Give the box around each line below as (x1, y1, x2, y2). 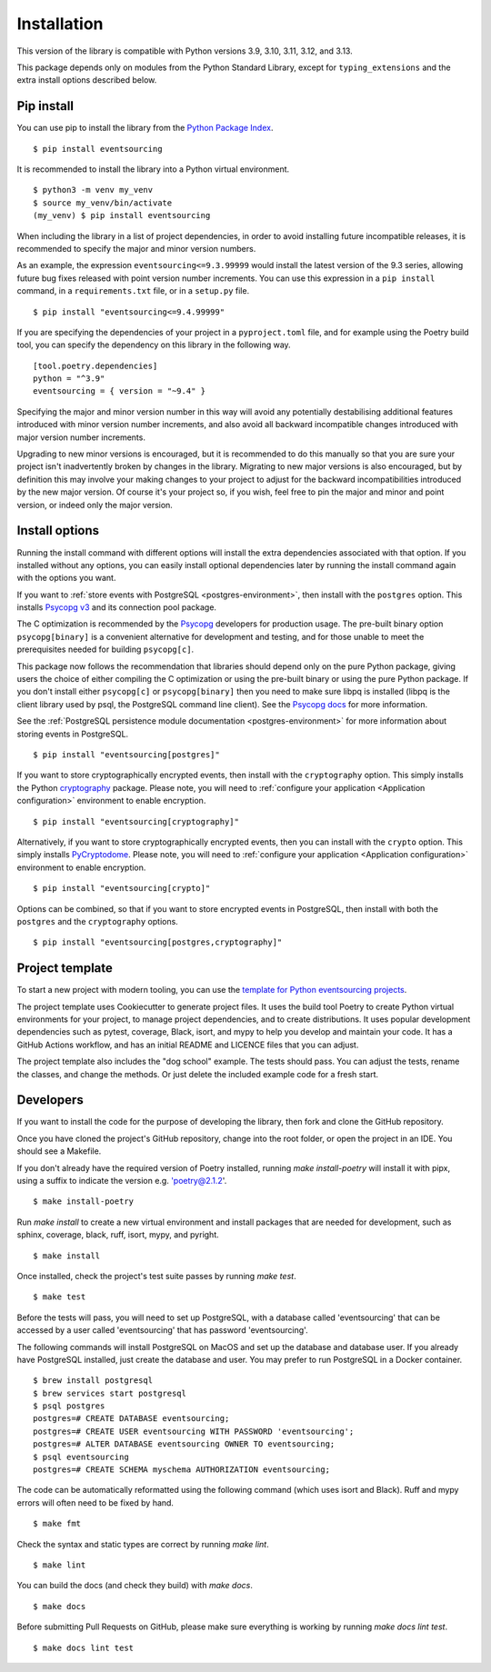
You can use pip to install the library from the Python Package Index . (16, 123, 274, 134)
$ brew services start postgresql (33, 1387, 186, 1398)
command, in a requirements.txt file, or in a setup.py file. (16, 285, 250, 296)
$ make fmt (33, 1518, 82, 1529)
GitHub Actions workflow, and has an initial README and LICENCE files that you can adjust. (16, 1039, 359, 1050)
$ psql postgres (33, 1401, 105, 1411)
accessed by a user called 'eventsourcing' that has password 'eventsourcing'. (16, 1325, 308, 1336)
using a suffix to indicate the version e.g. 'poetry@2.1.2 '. (16, 1176, 227, 1186)
